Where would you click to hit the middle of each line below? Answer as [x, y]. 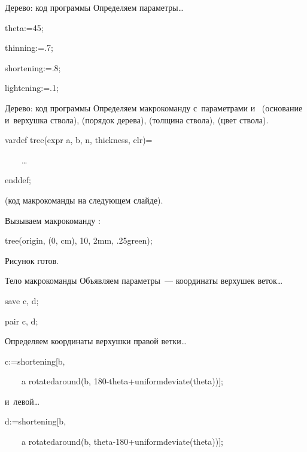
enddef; [18, 180]
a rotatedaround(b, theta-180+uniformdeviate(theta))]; [122, 442]
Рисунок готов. [32, 260]
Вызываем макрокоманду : [53, 220]
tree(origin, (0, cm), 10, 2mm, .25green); [79, 240]
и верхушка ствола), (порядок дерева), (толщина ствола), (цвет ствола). [137, 119]
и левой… [22, 401]
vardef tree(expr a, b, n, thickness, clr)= [79, 140]
